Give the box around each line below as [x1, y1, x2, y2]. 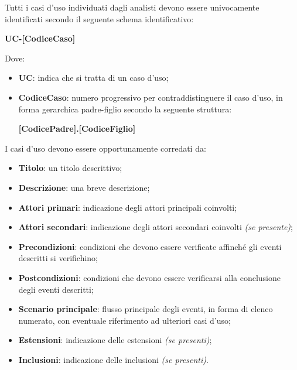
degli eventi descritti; [18, 283, 94, 295]
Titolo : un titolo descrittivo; [18, 162, 122, 174]
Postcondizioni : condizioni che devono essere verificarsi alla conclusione [18, 271, 281, 283]
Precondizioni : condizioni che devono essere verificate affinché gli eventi [18, 240, 282, 252]
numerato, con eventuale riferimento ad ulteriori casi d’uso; [18, 314, 231, 326]
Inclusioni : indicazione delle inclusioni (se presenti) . [18, 353, 209, 365]
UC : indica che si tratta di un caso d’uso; [18, 71, 169, 84]
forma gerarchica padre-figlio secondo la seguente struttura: [18, 102, 232, 115]
